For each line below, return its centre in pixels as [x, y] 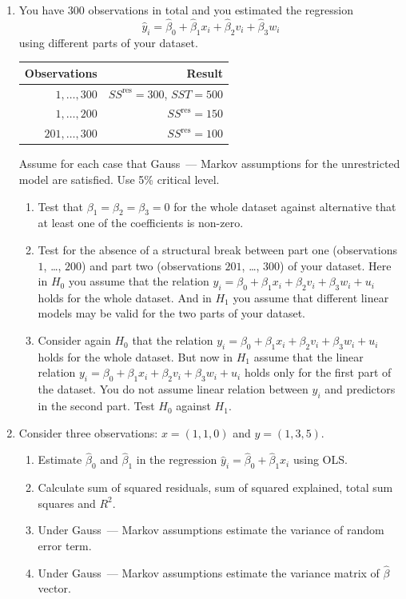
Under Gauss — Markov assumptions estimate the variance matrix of [209, 572]
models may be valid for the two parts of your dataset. [171, 313]
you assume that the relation [139, 281]
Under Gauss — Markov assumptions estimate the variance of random [211, 530]
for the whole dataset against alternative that [285, 206]
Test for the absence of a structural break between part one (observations [217, 249]
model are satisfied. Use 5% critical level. [119, 179]
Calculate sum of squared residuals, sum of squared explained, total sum [215, 487]
